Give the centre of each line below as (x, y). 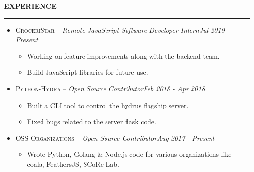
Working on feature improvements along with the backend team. (123, 55)
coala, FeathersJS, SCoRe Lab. (73, 163)
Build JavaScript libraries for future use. (87, 72)
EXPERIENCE (30, 6)
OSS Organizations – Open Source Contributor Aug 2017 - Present (115, 138)
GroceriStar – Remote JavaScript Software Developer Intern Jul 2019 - (122, 30)
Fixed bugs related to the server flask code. (92, 121)
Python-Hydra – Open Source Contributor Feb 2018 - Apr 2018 (110, 88)
